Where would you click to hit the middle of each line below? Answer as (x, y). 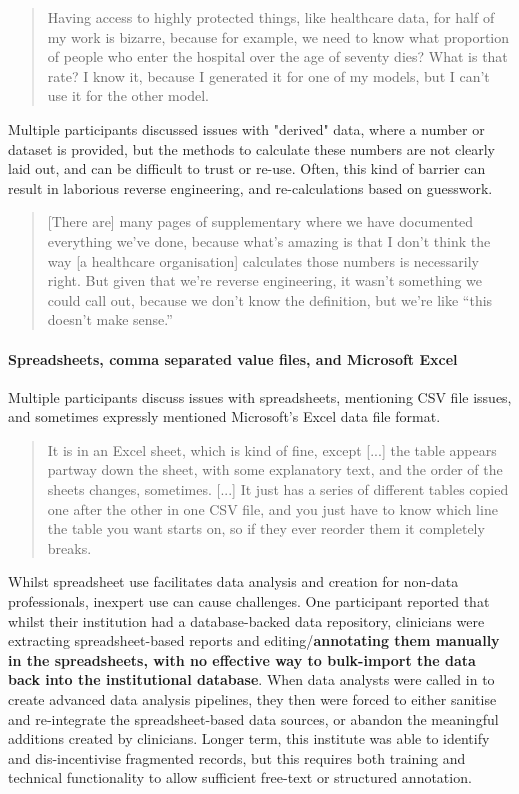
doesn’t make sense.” (110, 319)
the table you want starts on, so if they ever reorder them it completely (266, 528)
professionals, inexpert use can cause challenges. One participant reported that (249, 601)
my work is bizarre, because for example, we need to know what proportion (278, 36)
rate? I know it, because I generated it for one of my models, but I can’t (268, 75)
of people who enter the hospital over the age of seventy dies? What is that (277, 56)
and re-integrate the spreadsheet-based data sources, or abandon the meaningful (253, 718)
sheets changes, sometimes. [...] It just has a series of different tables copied (278, 489)
